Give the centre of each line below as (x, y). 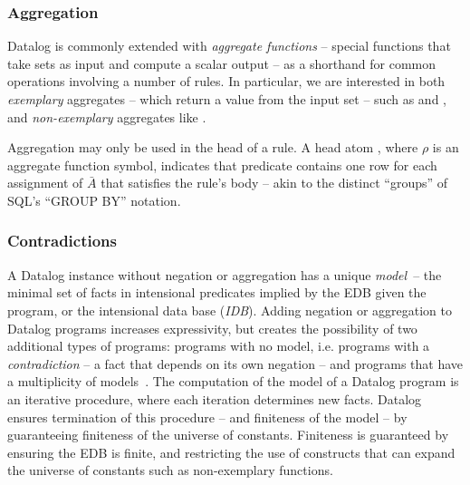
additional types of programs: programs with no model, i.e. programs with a (219, 346)
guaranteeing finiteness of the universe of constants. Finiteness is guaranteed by (228, 435)
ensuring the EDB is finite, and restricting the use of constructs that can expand (231, 452)
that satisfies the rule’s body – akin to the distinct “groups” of (274, 183)
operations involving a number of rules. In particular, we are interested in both (226, 81)
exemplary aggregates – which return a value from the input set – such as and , (227, 99)
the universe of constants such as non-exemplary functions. (170, 470)
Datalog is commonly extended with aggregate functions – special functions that (229, 46)
